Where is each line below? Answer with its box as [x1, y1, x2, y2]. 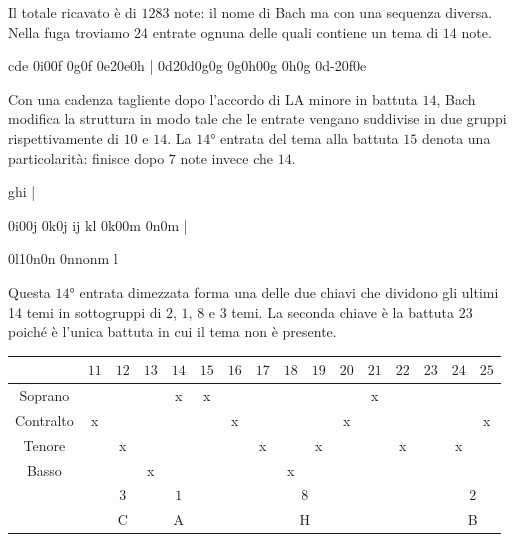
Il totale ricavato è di [8, 2, 137, 22]
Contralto [15, 409, 74, 430]
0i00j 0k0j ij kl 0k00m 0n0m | [8, 214, 188, 235]
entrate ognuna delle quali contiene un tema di [152, 21, 439, 42]
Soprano [19, 385, 70, 406]
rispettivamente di [8, 127, 119, 148]
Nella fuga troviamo [8, 21, 130, 42]
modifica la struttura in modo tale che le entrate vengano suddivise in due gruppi [8, 108, 507, 129]
